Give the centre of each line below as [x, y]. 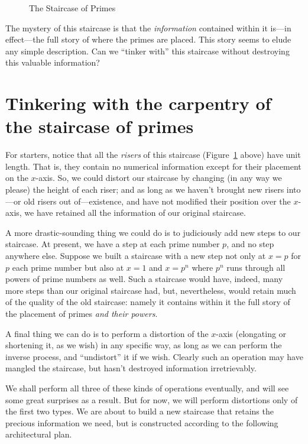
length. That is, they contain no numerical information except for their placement [153, 166]
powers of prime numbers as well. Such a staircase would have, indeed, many [144, 279]
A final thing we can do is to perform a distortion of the [107, 333]
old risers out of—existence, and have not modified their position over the [157, 201]
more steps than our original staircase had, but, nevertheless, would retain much [151, 290]
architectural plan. [39, 434]
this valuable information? [53, 62]
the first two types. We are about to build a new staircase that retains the [140, 411]
